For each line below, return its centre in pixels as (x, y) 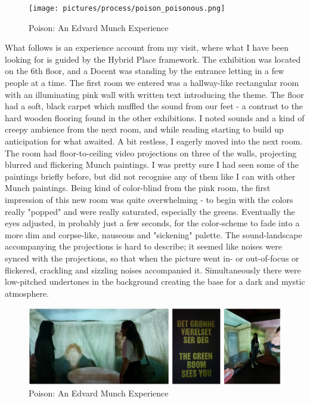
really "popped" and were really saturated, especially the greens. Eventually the (150, 211)
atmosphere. (27, 293)
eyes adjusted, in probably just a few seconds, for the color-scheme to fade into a (152, 223)
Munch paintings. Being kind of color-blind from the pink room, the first (138, 188)
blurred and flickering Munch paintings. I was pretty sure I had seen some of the (152, 164)
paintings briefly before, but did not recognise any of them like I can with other (150, 176)
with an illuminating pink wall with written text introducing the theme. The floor (154, 94)
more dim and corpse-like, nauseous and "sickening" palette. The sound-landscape (154, 234)
